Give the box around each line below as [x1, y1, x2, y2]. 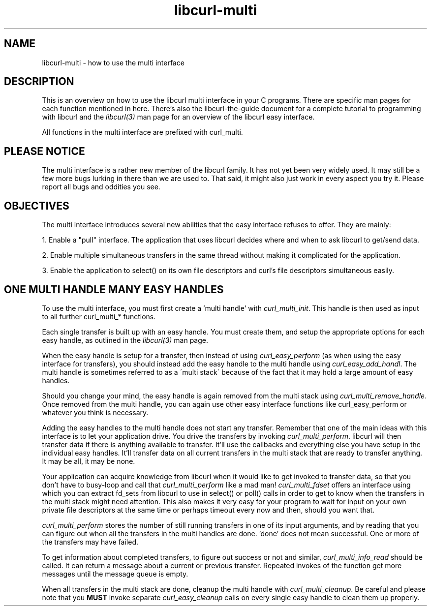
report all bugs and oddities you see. [42, 183, 160, 191]
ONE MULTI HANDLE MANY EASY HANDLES [4, 283, 224, 296]
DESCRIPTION [4, 75, 74, 88]
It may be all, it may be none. [42, 457, 135, 465]
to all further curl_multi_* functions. [42, 312, 156, 321]
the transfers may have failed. [42, 537, 138, 546]
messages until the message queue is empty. [42, 569, 188, 578]
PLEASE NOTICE [4, 145, 85, 157]
